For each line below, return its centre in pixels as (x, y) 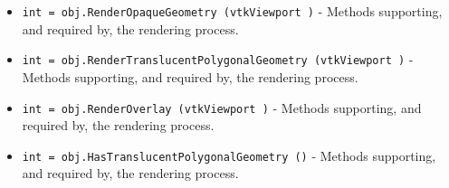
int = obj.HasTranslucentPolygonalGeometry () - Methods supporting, (229, 155)
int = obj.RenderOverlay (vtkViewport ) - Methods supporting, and (222, 107)
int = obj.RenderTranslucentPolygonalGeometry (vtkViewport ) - (218, 59)
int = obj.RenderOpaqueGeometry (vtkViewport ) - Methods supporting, (232, 11)
